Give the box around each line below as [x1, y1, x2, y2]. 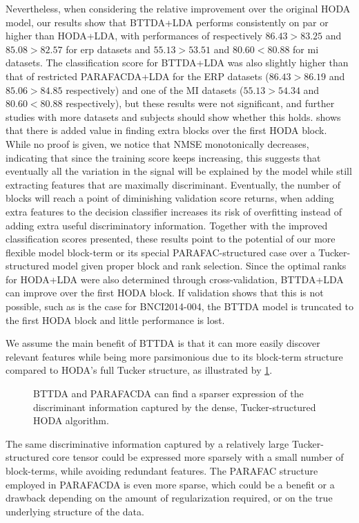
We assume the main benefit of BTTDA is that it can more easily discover [6, 336, 320, 350]
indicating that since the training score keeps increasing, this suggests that [6, 150, 321, 164]
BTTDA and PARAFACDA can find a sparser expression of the [33, 386, 304, 401]
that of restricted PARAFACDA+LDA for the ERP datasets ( [6, 68, 269, 83]
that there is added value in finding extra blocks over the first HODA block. [6, 123, 327, 137]
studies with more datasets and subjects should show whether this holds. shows [6, 109, 341, 124]
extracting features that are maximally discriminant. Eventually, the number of [6, 177, 341, 191]
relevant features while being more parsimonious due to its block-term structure [6, 349, 343, 363]
